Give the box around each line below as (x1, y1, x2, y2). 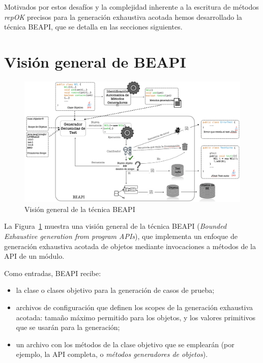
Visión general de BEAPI (4, 51, 186, 72)
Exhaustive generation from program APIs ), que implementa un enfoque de (4, 230, 238, 241)
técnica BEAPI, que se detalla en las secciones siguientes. (4, 21, 183, 32)
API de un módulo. (4, 251, 65, 261)
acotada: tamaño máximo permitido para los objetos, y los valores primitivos (16, 312, 256, 322)
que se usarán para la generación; (16, 322, 120, 332)
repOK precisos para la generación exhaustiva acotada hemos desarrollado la (4, 11, 242, 22)
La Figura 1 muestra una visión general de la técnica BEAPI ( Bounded (4, 221, 227, 231)
